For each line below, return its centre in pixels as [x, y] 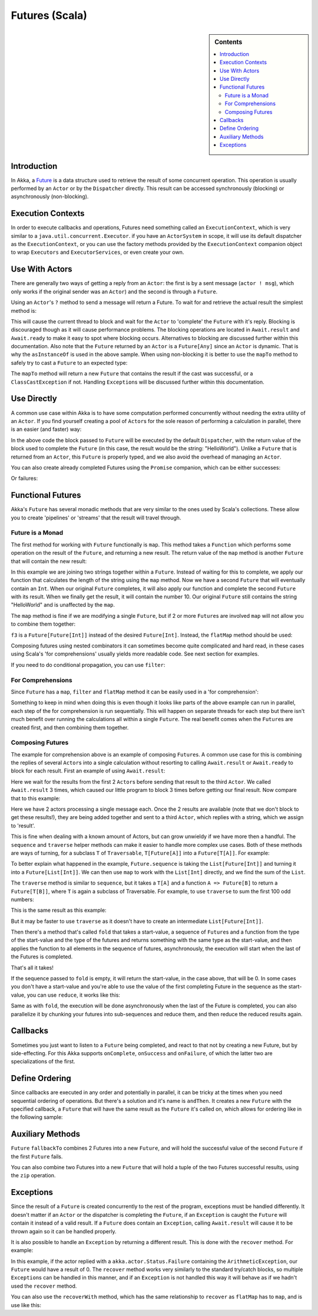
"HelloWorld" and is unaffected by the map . [63, 605]
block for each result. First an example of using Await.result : [88, 771]
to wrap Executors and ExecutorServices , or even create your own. [97, 252]
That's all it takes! [32, 967]
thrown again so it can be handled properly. [64, 1231]
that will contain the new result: [49, 561]
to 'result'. [23, 826]
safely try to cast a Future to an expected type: [69, 362]
